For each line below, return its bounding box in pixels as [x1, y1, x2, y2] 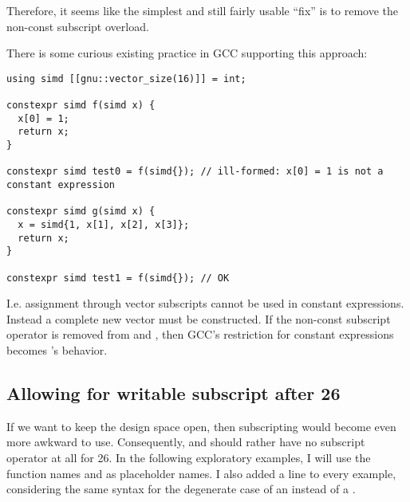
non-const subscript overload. [6, 18, 149, 34]
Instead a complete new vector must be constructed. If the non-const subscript [6, 310, 391, 327]
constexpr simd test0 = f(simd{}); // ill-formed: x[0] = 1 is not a [6, 166, 384, 178]
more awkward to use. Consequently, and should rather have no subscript [6, 433, 365, 450]
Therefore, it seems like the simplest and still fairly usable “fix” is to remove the [6, 2, 399, 18]
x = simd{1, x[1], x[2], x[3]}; [18, 219, 190, 230]
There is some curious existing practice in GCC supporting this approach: [6, 45, 368, 61]
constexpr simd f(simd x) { [6, 100, 156, 112]
